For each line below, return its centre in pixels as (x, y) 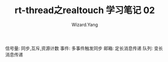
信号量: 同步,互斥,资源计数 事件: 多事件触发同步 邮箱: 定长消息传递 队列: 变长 (84, 48)
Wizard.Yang (85, 24)
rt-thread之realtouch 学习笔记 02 (85, 10)
